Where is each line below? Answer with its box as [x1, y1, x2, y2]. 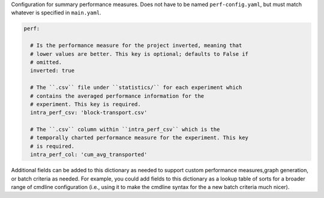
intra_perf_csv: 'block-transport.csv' [30, 109, 148, 116]
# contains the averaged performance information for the [30, 92, 205, 99]
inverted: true [30, 67, 75, 74]
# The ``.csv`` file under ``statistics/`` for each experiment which [30, 84, 242, 91]
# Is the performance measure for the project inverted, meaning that [30, 42, 242, 49]
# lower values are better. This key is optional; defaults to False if [30, 50, 249, 57]
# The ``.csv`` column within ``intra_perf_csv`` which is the [30, 126, 220, 133]
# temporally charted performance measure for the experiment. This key [30, 134, 249, 141]
